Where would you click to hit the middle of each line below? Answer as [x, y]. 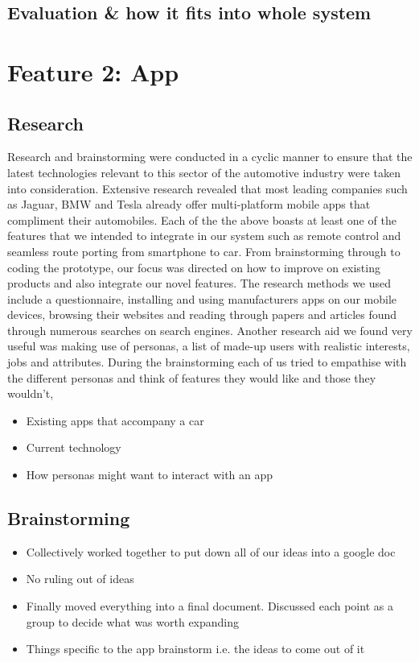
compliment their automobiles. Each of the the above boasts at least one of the [202, 219]
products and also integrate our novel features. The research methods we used [199, 283]
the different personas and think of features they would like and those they [192, 377]
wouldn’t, [31, 393]
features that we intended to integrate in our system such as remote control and [204, 236]
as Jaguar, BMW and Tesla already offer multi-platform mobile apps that [189, 204]
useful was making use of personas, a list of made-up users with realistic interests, [209, 346]
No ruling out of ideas [80, 579]
